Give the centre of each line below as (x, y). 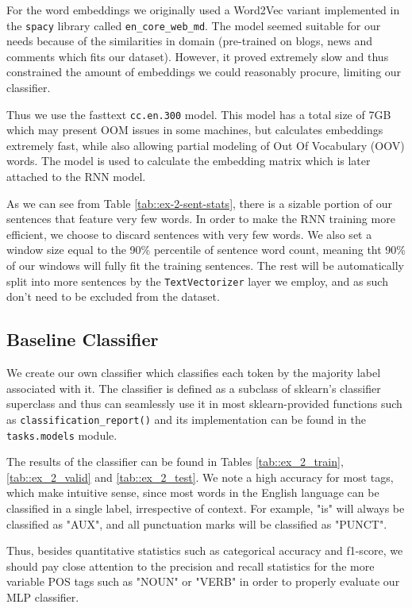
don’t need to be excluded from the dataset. (113, 296)
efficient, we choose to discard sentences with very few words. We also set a (189, 234)
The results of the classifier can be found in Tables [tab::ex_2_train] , (175, 462)
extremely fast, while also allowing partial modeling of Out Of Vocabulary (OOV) (206, 145)
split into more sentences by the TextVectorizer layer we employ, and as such (197, 281)
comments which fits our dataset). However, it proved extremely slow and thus (198, 56)
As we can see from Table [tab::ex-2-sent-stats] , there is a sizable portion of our (199, 203)
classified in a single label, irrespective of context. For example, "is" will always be (206, 508)
